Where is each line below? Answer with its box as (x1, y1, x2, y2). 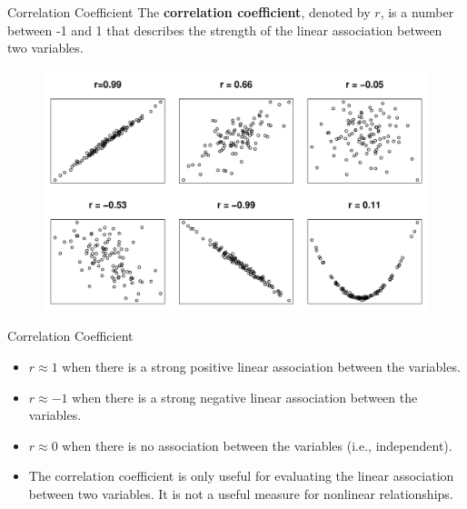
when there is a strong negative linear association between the (72, 387, 418, 406)
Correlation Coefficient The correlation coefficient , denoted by (7, 3, 371, 21)
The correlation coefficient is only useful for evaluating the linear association (28, 466, 454, 485)
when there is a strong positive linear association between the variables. (62, 356, 461, 375)
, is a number (380, 3, 454, 21)
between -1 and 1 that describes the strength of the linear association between (7, 20, 442, 39)
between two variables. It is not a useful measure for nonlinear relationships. (28, 484, 453, 503)
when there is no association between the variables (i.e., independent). (62, 435, 452, 454)
